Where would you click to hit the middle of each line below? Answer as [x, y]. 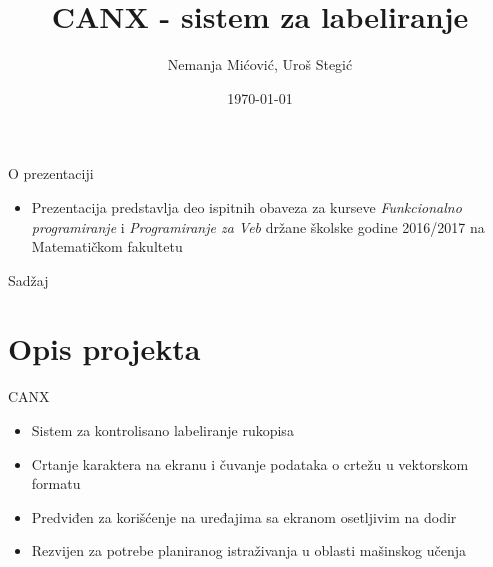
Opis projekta [104, 348]
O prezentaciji [51, 173]
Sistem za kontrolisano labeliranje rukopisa [162, 430]
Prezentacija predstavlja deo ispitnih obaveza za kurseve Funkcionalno [246, 206]
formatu [56, 483]
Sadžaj [28, 279]
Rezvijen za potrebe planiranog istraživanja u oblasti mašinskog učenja [249, 550]
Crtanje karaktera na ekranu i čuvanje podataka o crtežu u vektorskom [250, 463]
